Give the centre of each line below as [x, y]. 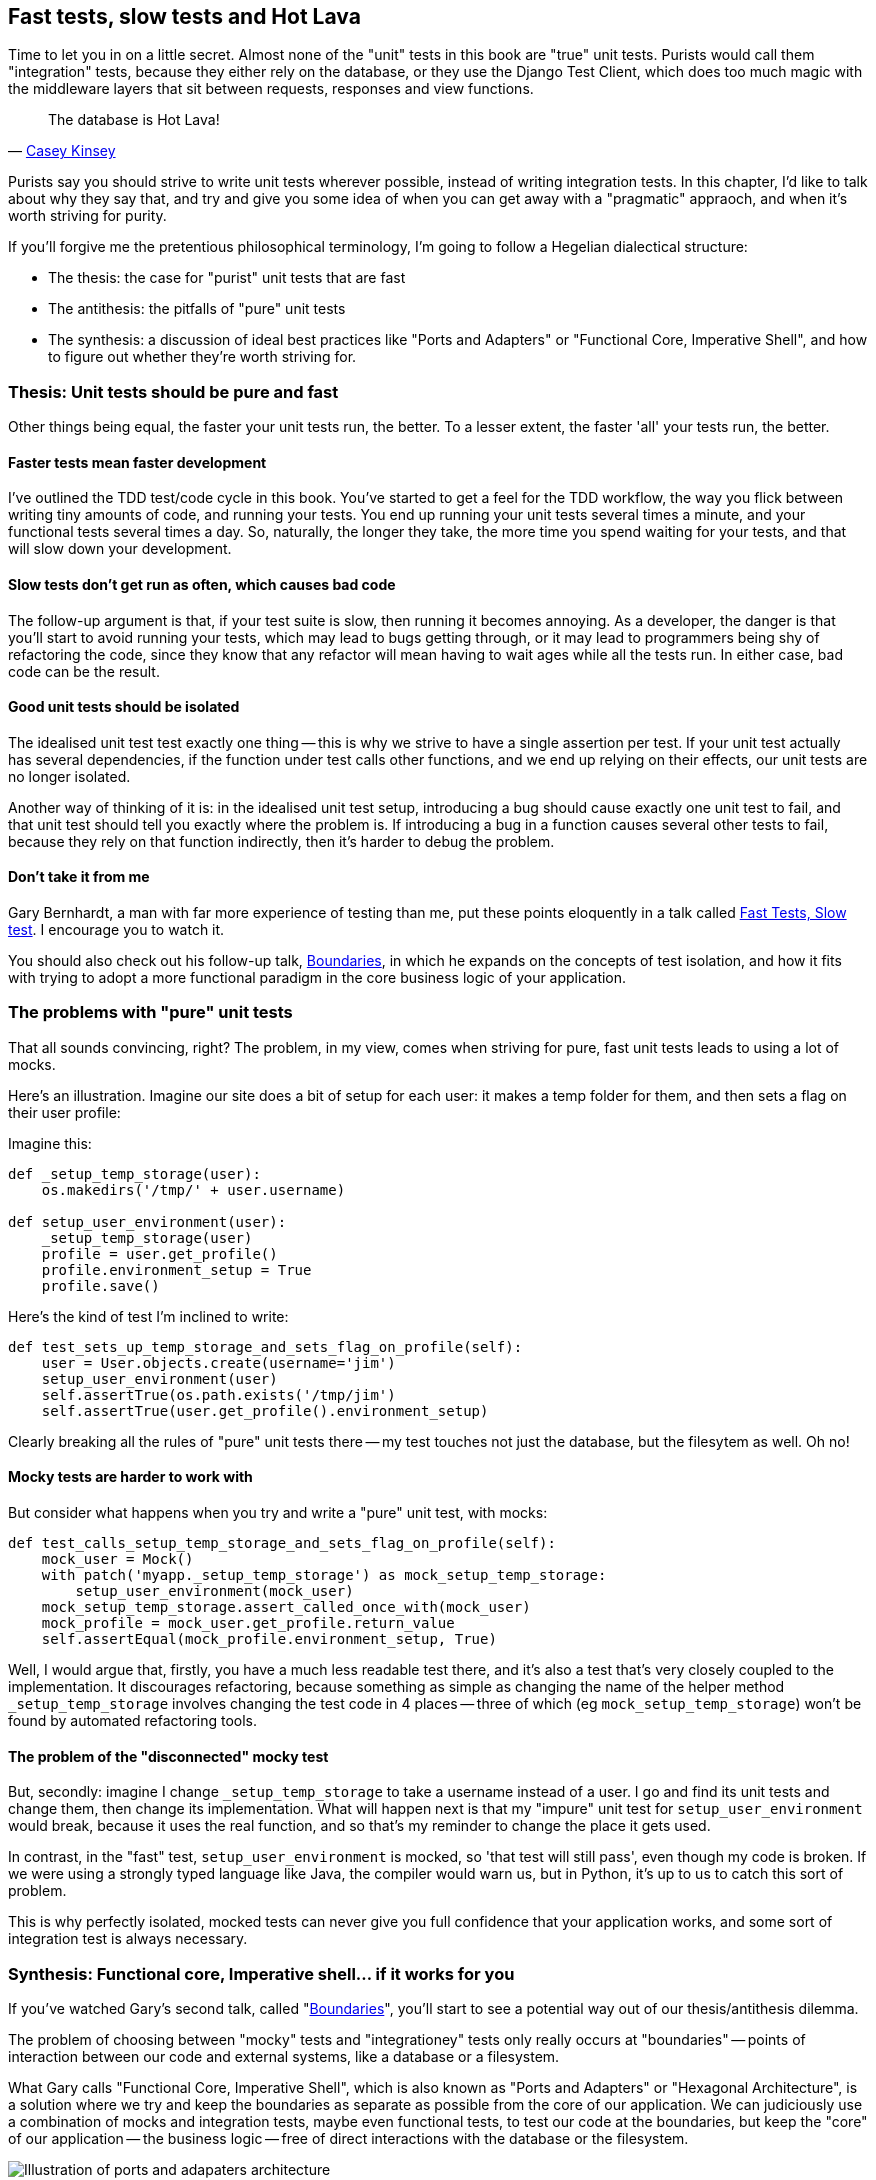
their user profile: [64, 1112]
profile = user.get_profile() [159, 1253]
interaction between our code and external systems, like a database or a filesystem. [284, 2056]
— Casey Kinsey [62, 151]
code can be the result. [84, 671]
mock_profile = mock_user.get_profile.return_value [248, 1623]
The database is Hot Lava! [134, 120]
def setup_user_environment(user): [147, 1221]
